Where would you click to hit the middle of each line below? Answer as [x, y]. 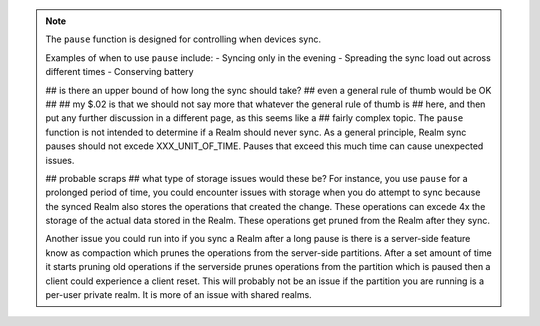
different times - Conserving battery [119, 72]
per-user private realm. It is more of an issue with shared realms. [178, 295]
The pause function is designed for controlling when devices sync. [183, 39]
